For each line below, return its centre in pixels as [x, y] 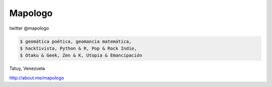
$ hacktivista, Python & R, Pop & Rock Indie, [78, 48]
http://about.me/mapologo [37, 77]
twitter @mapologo [29, 28]
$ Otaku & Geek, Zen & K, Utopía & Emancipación [81, 56]
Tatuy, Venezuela [27, 68]
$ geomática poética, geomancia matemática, [76, 41]
